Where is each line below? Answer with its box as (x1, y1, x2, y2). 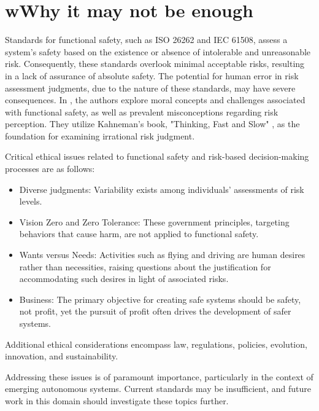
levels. (19, 195, 42, 208)
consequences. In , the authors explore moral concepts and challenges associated (5, 93, 306, 106)
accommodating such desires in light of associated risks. (19, 272, 229, 285)
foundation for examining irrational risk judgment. (5, 129, 195, 142)
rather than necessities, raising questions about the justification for (19, 260, 271, 273)
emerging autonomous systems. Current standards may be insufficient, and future (5, 382, 311, 395)
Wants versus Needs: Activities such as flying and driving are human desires (19, 248, 306, 261)
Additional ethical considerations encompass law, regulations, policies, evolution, (5, 337, 307, 350)
